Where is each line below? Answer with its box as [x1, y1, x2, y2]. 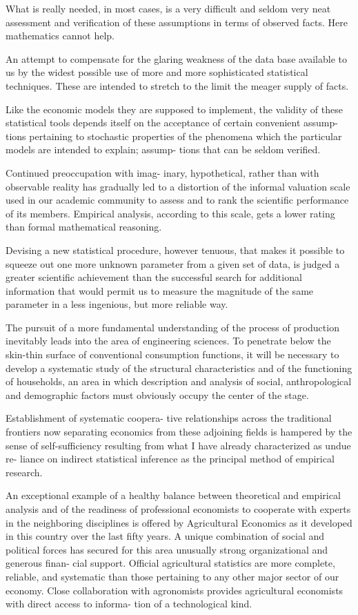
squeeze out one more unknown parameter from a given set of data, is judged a [6, 256, 340, 271]
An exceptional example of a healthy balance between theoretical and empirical [6, 488, 341, 502]
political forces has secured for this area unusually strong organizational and [6, 542, 328, 556]
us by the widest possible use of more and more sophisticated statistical [6, 65, 308, 79]
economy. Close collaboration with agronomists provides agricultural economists [6, 583, 344, 597]
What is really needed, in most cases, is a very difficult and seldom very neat [6, 1, 331, 15]
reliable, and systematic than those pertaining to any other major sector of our [6, 569, 339, 583]
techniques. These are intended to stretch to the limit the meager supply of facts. [6, 78, 349, 92]
